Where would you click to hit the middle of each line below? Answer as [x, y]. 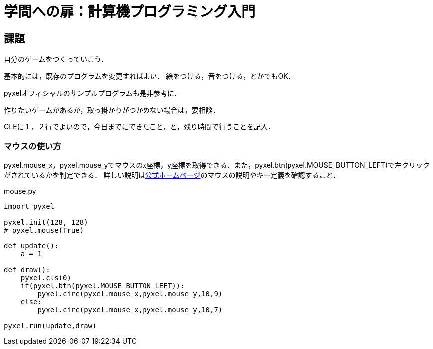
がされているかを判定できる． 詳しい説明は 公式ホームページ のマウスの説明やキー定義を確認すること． [172, 175]
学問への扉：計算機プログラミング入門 [130, 12]
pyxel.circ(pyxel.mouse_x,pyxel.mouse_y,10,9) [130, 293]
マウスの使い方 [33, 146]
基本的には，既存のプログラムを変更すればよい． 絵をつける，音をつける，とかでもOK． [149, 76]
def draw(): [27, 270]
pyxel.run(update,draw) [50, 325]
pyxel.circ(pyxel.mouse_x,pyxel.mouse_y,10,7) [130, 309]
